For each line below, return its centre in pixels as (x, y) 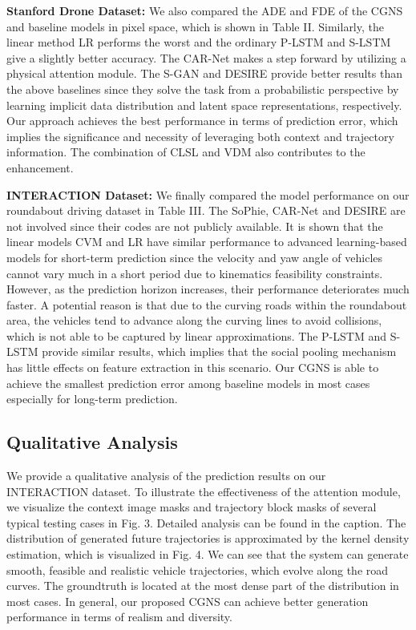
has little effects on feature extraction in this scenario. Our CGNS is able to (193, 367)
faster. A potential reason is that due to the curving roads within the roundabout (207, 304)
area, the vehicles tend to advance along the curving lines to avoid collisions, (194, 320)
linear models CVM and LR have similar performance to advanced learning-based (207, 242)
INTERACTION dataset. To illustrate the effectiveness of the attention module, (204, 491)
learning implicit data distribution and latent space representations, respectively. (204, 105)
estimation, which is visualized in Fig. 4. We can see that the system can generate (208, 554)
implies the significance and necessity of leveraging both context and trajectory (200, 136)
